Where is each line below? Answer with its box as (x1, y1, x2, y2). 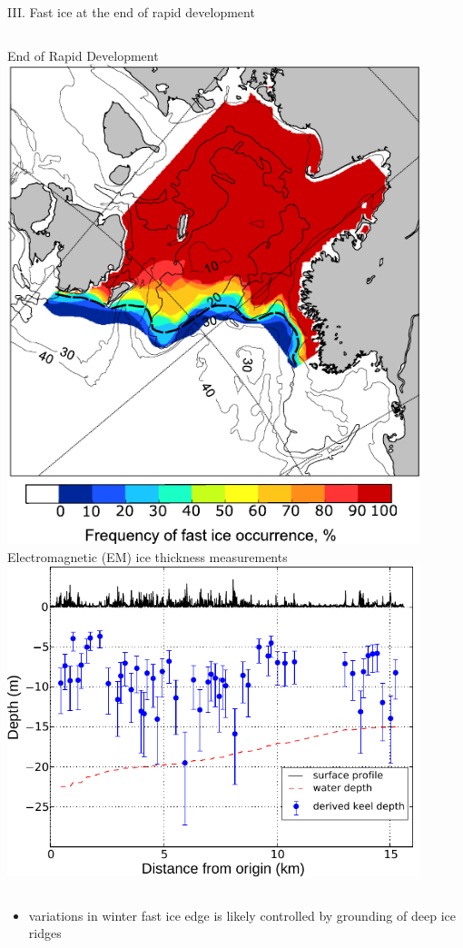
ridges (28, 923, 62, 943)
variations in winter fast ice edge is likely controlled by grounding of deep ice (28, 905, 456, 924)
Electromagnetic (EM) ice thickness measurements (7, 547, 288, 566)
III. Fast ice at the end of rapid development (7, 3, 255, 21)
